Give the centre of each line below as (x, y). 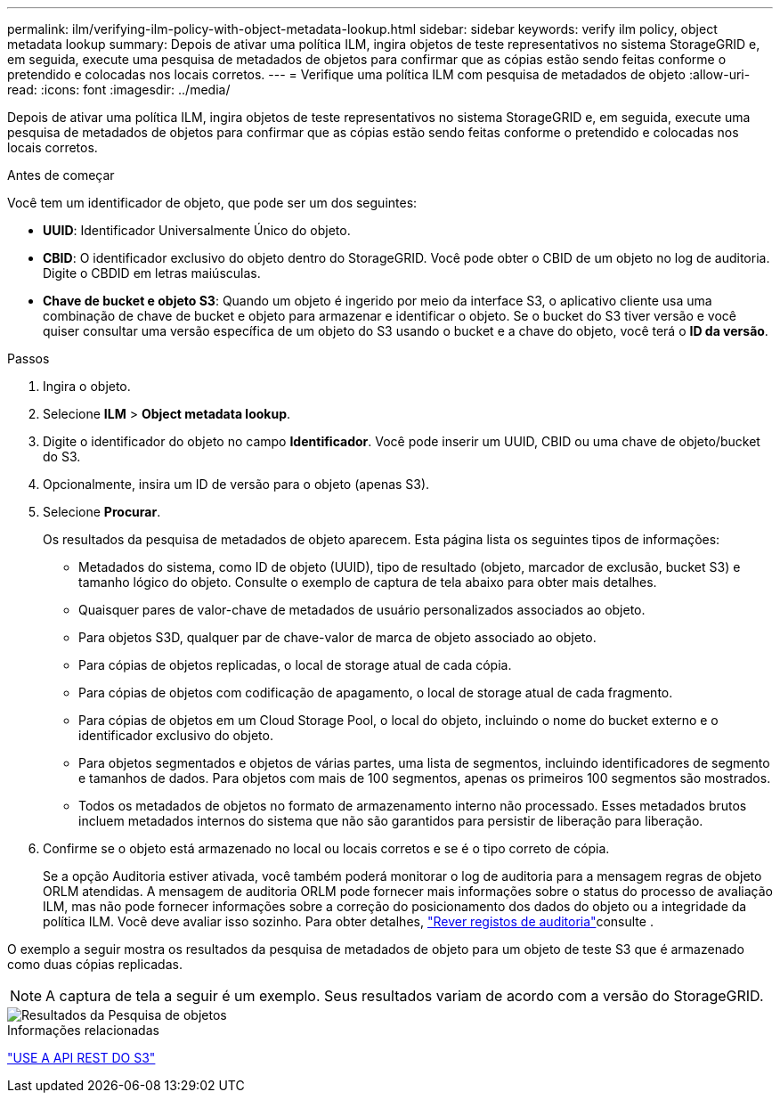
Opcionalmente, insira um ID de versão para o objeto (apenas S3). (236, 484)
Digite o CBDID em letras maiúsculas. (152, 273)
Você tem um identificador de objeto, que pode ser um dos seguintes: (212, 203)
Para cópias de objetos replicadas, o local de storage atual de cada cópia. (295, 665)
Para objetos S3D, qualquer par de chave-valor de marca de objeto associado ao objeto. (337, 637)
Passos (28, 359)
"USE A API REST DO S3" (81, 1058)
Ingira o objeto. (87, 386)
